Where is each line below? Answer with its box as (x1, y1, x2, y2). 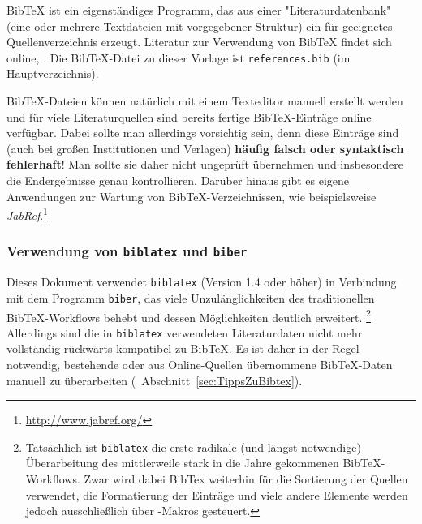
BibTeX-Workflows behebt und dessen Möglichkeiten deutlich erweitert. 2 (6, 306, 371, 325)
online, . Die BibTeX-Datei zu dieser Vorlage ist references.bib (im (6, 49, 351, 66)
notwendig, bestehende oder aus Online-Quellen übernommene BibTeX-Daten (6, 356, 393, 373)
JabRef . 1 (6, 204, 48, 223)
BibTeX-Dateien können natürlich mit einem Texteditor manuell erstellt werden (6, 92, 403, 110)
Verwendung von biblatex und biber (6, 241, 248, 261)
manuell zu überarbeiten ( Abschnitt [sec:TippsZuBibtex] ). (6, 372, 303, 389)
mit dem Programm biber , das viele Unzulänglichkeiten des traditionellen (6, 289, 375, 306)
